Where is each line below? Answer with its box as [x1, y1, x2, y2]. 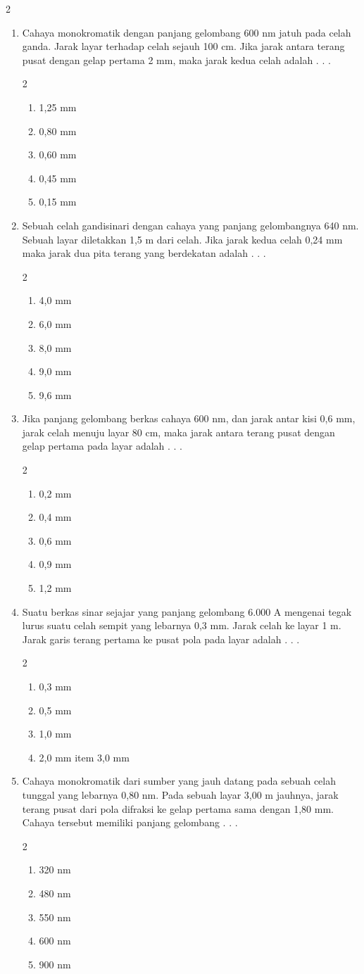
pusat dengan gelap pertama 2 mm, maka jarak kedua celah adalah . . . [22, 52, 331, 67]
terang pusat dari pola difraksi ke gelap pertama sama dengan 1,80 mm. [22, 801, 334, 816]
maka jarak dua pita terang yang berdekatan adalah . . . [22, 246, 266, 260]
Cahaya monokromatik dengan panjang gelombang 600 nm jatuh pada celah [22, 25, 351, 39]
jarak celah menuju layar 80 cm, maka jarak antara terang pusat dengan [22, 424, 335, 439]
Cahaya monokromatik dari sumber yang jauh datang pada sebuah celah [22, 773, 336, 788]
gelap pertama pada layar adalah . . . [22, 438, 183, 453]
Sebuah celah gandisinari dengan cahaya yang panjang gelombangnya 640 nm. [22, 217, 359, 232]
